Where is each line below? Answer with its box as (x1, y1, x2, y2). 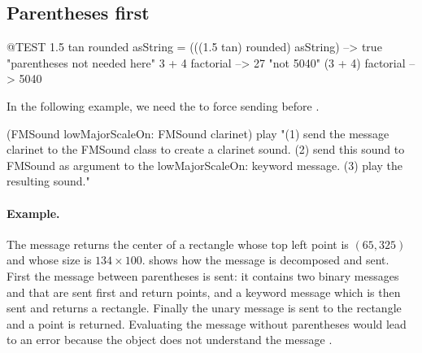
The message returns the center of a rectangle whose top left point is (7, 235, 349, 252)
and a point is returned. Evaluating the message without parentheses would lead (7, 315, 407, 332)
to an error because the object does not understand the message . (7, 331, 333, 348)
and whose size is (7, 251, 92, 268)
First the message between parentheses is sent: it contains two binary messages (7, 267, 399, 284)
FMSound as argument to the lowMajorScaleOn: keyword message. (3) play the (7, 156, 403, 173)
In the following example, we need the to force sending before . (7, 97, 320, 114)
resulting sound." (7, 172, 90, 190)
